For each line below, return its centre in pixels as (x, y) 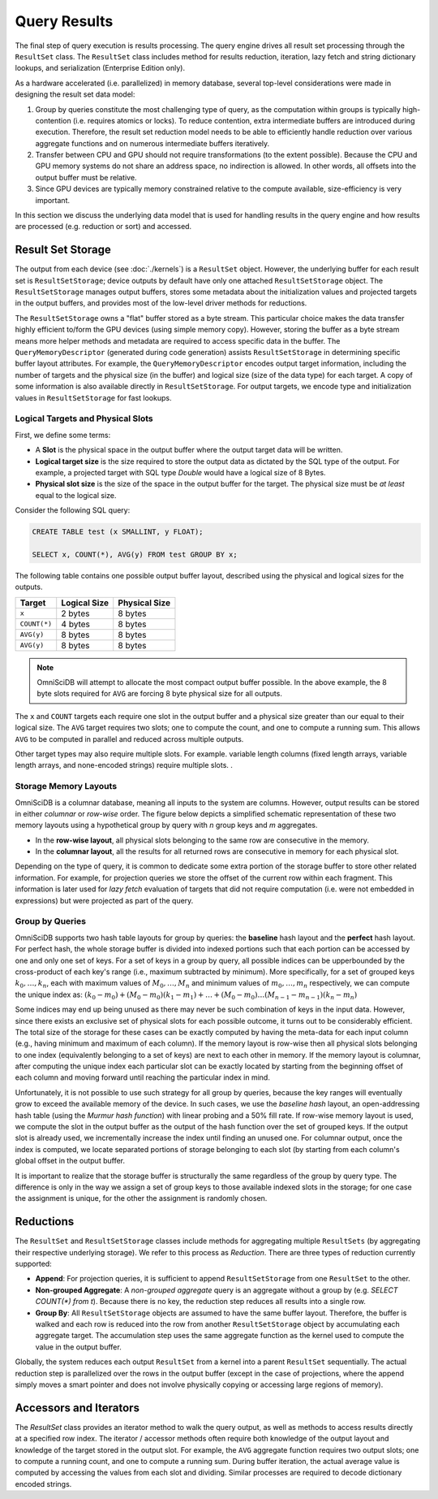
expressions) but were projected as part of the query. (104, 900)
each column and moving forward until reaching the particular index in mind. (143, 1077)
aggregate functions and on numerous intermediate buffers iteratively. (152, 143)
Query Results (64, 21)
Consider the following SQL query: (73, 510)
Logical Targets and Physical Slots (84, 418)
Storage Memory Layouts (66, 786)
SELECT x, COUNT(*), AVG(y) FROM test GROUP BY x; (135, 554)
